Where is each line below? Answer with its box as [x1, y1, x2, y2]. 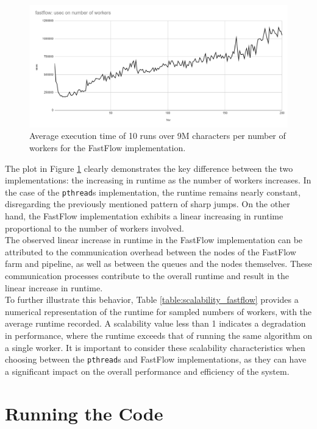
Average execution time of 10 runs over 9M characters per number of [29, 129, 286, 142]
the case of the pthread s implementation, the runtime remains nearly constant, [5, 185, 301, 198]
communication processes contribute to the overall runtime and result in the [5, 269, 289, 282]
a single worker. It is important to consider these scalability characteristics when [5, 341, 305, 353]
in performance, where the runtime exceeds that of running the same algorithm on [5, 328, 312, 341]
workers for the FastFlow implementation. [29, 141, 186, 154]
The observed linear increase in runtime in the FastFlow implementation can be [5, 233, 303, 246]
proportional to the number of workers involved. [5, 221, 184, 234]
